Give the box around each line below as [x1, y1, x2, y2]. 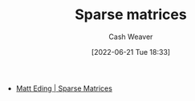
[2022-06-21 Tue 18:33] [91, 47, 171, 56]
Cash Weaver [108, 32, 153, 41]
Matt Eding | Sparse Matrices [15, 84, 112, 93]
